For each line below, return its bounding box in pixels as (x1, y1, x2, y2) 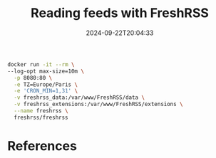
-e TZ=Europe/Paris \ (14, 80, 78, 88)
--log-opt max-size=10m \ (7, 68, 84, 75)
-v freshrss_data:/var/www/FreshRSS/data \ (14, 94, 145, 101)
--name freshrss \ (14, 107, 69, 115)
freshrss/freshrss (14, 114, 69, 121)
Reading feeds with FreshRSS (31, 5, 209, 21)
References (7, 138, 77, 154)
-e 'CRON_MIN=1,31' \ (14, 88, 78, 95)
